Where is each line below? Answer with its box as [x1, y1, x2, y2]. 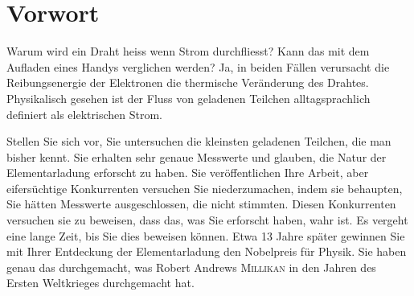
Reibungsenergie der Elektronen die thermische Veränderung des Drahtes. [6, 74, 369, 91]
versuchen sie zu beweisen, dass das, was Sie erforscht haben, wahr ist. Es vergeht [6, 212, 408, 228]
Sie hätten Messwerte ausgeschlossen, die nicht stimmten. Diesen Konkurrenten [6, 195, 396, 212]
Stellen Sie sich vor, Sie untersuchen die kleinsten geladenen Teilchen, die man [6, 133, 391, 150]
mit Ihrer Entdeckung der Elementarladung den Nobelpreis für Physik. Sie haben [6, 243, 407, 260]
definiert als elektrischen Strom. [6, 105, 162, 122]
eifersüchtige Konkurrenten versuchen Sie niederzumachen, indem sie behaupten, [6, 179, 403, 196]
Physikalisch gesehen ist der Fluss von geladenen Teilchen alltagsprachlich [6, 89, 371, 106]
